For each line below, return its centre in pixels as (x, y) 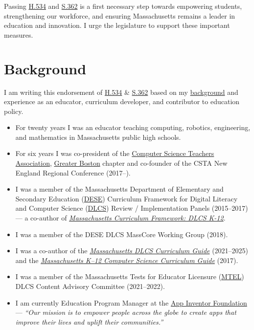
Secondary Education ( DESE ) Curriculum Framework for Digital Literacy (127, 198)
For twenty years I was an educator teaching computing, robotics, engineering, (133, 127)
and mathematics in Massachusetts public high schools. (98, 137)
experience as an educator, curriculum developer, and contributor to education (122, 101)
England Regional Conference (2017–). (73, 172)
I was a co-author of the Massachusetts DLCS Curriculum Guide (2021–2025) (132, 251)
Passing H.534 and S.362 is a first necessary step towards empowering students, (123, 6)
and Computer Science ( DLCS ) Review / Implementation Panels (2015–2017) (132, 208)
